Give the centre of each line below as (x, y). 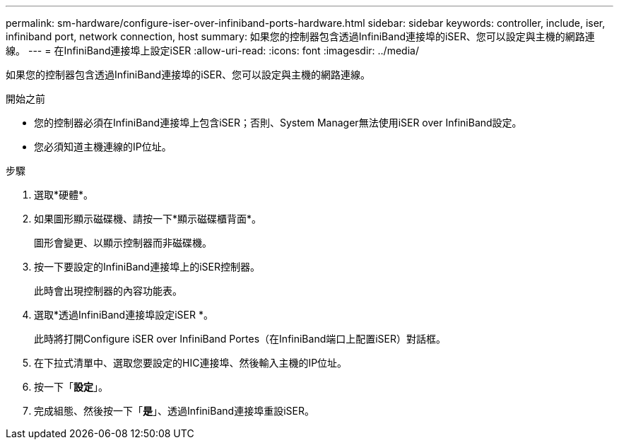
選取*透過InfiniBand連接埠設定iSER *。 (124, 315)
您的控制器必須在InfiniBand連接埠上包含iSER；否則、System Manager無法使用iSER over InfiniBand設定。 (278, 123)
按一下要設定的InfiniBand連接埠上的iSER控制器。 (147, 267)
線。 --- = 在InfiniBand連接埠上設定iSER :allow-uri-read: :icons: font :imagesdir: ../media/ (212, 51)
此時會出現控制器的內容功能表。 (108, 291)
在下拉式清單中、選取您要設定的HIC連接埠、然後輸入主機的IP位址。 (191, 363)
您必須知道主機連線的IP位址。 (103, 147)
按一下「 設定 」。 (71, 387)
